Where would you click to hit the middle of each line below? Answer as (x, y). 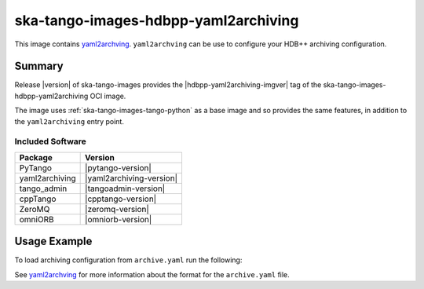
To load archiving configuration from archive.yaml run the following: (128, 260)
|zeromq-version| (117, 209)
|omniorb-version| (119, 219)
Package (36, 157)
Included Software (50, 141)
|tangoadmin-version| (125, 188)
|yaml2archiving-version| (132, 178)
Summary (39, 66)
